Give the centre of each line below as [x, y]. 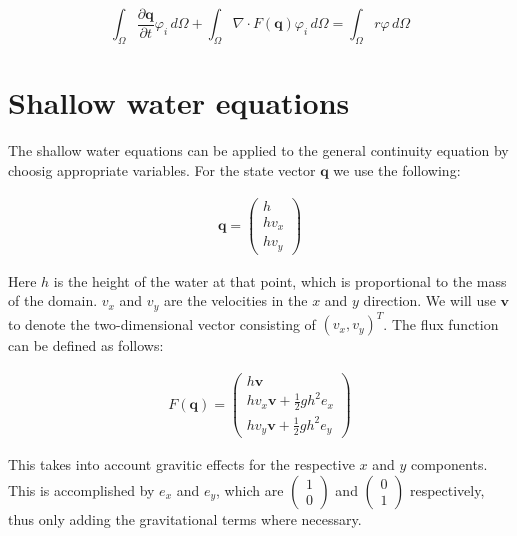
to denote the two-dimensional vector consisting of [162, 323]
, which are [250, 489]
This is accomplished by [81, 489]
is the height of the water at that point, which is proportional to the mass [280, 280]
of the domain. [53, 300]
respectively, [447, 489]
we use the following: [397, 169]
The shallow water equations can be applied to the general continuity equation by [258, 150]
